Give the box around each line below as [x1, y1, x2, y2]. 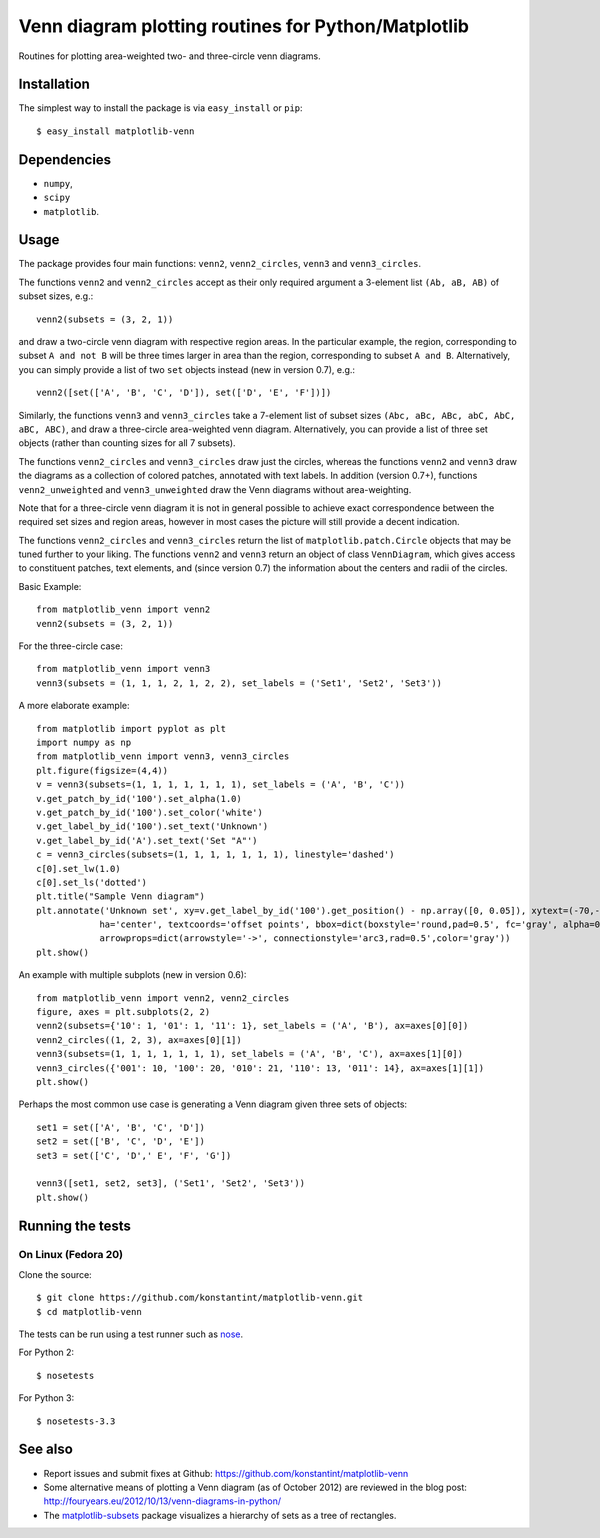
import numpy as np [36, 736, 132, 748]
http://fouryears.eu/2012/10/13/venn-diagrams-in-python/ [43, 1495, 282, 1507]
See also [18, 1441, 74, 1458]
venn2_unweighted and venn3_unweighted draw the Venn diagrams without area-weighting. [18, 483, 412, 495]
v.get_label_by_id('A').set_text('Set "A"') [36, 835, 259, 846]
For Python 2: [18, 1346, 75, 1359]
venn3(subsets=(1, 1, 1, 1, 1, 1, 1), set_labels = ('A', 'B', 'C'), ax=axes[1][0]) [36, 1048, 464, 1060]
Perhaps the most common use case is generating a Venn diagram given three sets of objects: [18, 1098, 408, 1110]
